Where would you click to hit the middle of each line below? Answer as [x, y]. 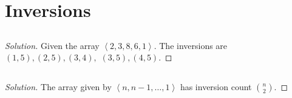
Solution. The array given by [58, 87]
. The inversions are [191, 45]
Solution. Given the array [52, 45]
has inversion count [216, 87]
